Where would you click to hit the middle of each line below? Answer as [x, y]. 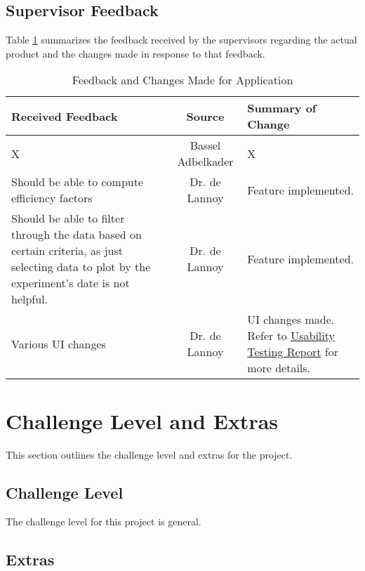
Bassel [205, 145]
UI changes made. [291, 320]
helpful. [30, 299]
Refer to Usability [291, 336]
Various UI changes [59, 343]
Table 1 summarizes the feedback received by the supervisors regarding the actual [181, 40]
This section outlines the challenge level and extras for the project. [149, 454]
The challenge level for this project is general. [104, 521]
